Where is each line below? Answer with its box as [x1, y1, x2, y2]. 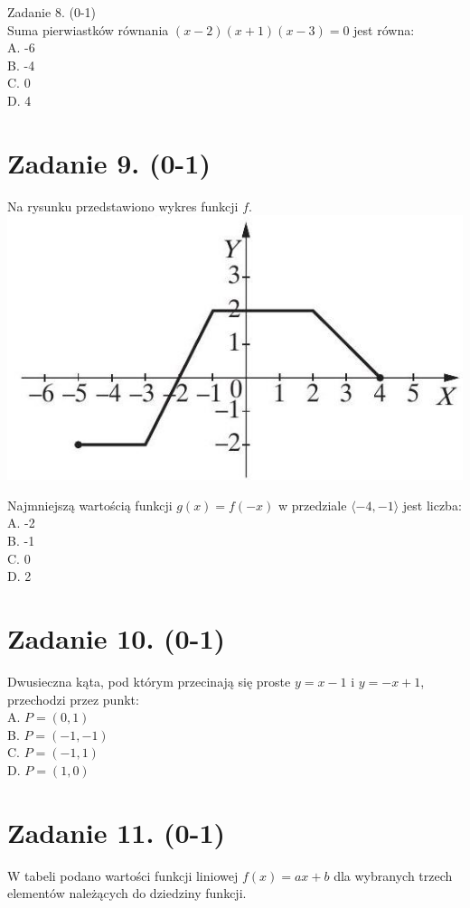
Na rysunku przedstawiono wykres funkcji [7, 196, 239, 215]
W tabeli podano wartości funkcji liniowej [7, 866, 239, 885]
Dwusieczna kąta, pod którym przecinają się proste [7, 671, 291, 690]
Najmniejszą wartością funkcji [7, 495, 173, 514]
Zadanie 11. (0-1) [7, 813, 225, 850]
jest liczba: [402, 495, 462, 514]
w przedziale [278, 495, 347, 514]
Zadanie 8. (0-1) [7, 3, 96, 21]
